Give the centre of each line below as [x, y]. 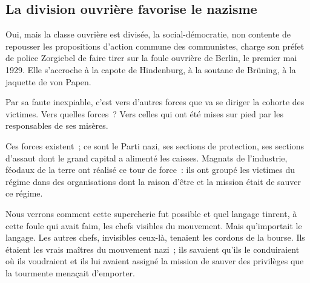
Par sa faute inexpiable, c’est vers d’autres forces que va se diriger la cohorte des [155, 102]
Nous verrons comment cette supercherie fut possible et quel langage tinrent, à [151, 213]
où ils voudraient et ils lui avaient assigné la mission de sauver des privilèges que [155, 261]
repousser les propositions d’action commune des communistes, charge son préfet [155, 46]
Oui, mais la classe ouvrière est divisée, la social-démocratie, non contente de [148, 34]
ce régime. [24, 193]
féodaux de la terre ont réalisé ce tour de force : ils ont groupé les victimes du [150, 170]
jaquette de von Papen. [48, 81]
